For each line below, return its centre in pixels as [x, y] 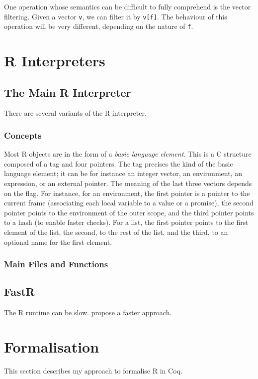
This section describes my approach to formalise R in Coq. [93, 371]
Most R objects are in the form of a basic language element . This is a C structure [128, 154]
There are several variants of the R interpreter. [75, 113]
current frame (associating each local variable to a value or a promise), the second [129, 203]
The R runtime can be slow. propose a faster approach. [88, 312]
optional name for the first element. [58, 242]
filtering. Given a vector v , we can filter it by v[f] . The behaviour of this [116, 16]
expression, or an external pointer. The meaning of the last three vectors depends [128, 183]
